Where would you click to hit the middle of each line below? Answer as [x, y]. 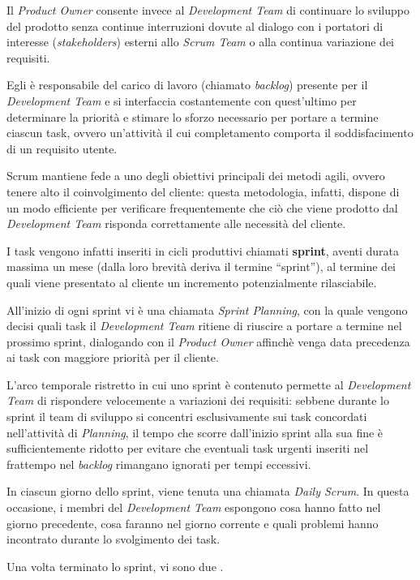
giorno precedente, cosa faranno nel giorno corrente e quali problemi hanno [193, 523]
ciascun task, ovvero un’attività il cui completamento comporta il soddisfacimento [210, 133]
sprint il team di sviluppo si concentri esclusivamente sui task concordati [187, 417]
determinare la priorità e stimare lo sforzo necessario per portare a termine [193, 116]
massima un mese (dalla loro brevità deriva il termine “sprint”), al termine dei [201, 266]
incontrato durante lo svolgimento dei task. [114, 539]
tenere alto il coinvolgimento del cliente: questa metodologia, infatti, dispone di [203, 191]
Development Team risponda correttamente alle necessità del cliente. [176, 223]
